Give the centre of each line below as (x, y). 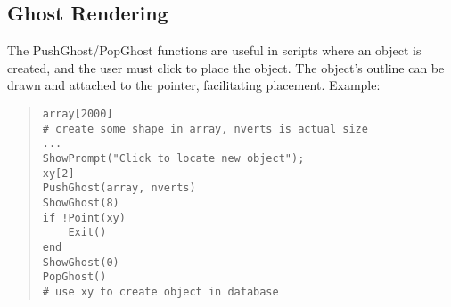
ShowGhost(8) (81, 202)
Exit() (87, 233)
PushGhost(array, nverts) (119, 188)
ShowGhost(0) (81, 262)
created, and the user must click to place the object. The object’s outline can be (226, 67)
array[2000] (78, 113)
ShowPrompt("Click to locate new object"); (173, 158)
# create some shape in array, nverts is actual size (205, 129)
